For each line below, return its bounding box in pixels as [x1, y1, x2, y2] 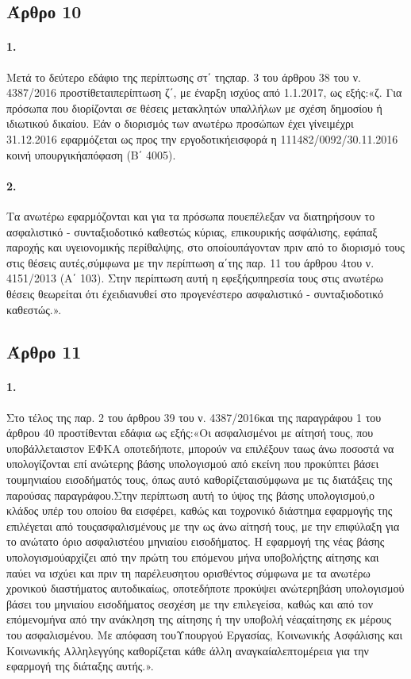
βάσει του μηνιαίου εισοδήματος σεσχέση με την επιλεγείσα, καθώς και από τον [6, 595, 374, 612]
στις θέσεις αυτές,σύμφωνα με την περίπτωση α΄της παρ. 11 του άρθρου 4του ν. [6, 254, 375, 270]
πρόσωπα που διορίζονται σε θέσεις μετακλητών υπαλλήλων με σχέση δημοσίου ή [6, 99, 382, 116]
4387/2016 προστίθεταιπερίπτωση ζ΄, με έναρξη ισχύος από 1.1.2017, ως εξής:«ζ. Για [6, 84, 402, 101]
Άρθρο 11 [6, 339, 82, 364]
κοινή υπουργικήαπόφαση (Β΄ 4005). [6, 146, 176, 163]
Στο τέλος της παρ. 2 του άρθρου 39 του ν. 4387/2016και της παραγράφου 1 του [6, 409, 382, 425]
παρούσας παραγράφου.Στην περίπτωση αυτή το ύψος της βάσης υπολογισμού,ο [6, 486, 375, 503]
